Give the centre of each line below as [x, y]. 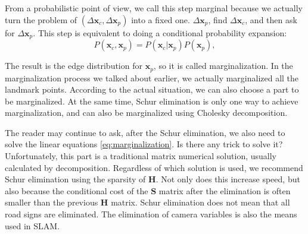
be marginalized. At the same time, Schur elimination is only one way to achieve [152, 101]
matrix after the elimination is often [225, 190]
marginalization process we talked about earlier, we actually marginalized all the [152, 78]
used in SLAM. [32, 225]
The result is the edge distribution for [74, 66]
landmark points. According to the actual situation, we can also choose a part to [152, 89]
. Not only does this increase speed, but [228, 179]
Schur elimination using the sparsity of [75, 179]
